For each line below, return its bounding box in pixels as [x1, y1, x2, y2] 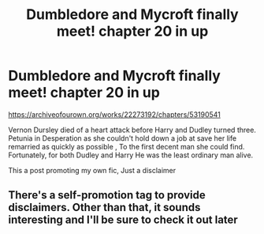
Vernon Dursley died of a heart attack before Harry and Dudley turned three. [8, 125, 256, 134]
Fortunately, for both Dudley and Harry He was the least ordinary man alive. [8, 150, 254, 160]
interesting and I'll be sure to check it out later [8, 213, 238, 227]
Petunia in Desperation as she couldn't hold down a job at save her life [8, 133, 237, 143]
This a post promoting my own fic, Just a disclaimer [8, 165, 177, 175]
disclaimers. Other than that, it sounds [8, 201, 201, 214]
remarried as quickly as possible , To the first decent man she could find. [8, 142, 245, 151]
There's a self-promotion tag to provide [8, 188, 206, 202]
